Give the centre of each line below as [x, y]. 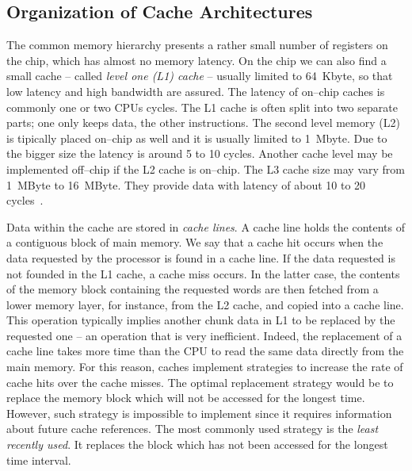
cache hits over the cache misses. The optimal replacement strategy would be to [200, 382]
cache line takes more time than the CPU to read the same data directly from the [205, 351]
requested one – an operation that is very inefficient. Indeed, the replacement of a [204, 335]
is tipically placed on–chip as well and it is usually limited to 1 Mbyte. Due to [197, 138]
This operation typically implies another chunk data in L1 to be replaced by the [201, 320]
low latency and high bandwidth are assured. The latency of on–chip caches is [196, 91]
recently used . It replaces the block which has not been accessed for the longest [197, 444]
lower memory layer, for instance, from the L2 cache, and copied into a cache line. [205, 304]
